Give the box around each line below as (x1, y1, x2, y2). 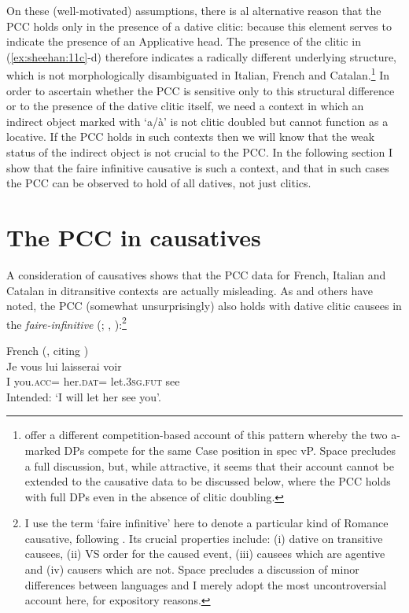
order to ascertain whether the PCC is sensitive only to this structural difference (6, 82, 395, 98)
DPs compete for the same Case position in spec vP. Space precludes (64, 441, 396, 458)
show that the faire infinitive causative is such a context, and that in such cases (6, 159, 389, 175)
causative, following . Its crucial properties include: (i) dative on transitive (24, 530, 383, 546)
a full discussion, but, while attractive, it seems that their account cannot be (24, 457, 394, 474)
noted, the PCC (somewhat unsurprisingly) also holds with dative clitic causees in (6, 297, 402, 314)
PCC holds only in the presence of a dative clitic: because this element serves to (6, 17, 392, 34)
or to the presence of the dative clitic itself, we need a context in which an (6, 98, 364, 114)
